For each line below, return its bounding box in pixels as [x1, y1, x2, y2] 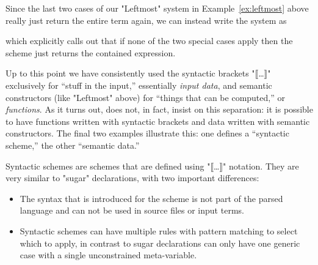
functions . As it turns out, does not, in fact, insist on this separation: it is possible [5, 103, 313, 116]
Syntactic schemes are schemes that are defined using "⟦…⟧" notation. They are [5, 159, 299, 172]
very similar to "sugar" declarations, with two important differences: [5, 171, 259, 184]
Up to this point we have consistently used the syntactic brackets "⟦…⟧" [5, 67, 271, 80]
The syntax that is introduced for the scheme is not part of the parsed [20, 192, 283, 204]
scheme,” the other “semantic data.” [5, 138, 140, 151]
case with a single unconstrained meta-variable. [20, 248, 197, 261]
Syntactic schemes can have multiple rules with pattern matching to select [20, 224, 298, 237]
